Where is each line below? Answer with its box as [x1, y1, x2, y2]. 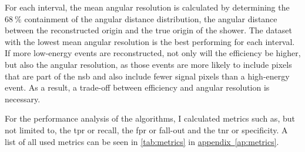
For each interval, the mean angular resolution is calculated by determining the [5, 1, 290, 13]
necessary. [5, 92, 41, 105]
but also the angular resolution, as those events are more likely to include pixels [5, 58, 292, 70]
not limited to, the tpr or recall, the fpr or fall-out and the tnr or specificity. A [5, 123, 288, 136]
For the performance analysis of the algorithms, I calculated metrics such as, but [5, 112, 295, 125]
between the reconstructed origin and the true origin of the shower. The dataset [5, 24, 292, 36]
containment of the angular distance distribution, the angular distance [24, 12, 277, 25]
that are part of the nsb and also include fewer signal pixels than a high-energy [5, 70, 290, 82]
